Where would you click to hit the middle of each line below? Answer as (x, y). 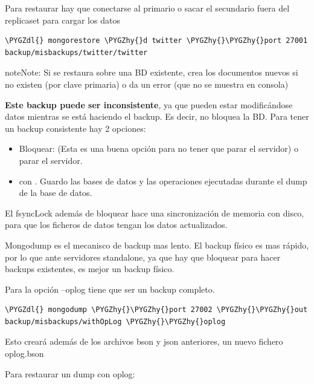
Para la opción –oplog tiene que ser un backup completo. (110, 289)
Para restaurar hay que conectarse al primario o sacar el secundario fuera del (147, 8)
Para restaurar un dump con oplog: (70, 373)
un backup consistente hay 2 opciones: (75, 128)
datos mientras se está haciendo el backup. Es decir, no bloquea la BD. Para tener (157, 116)
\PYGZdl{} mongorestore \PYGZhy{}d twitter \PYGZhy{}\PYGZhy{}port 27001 (156, 41)
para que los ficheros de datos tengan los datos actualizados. (116, 225)
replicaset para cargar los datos (62, 20)
